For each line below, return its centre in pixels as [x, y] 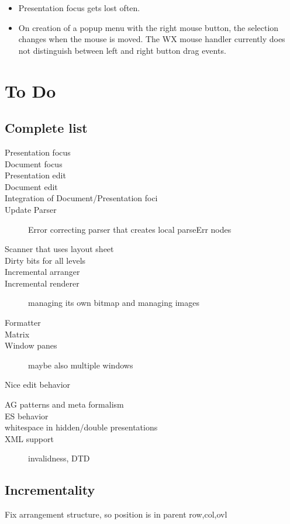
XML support [29, 438]
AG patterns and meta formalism [64, 404]
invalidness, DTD [59, 458]
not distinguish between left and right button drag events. [122, 50]
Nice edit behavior [38, 385]
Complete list [46, 128]
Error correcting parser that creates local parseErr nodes [130, 229]
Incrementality [50, 490]
